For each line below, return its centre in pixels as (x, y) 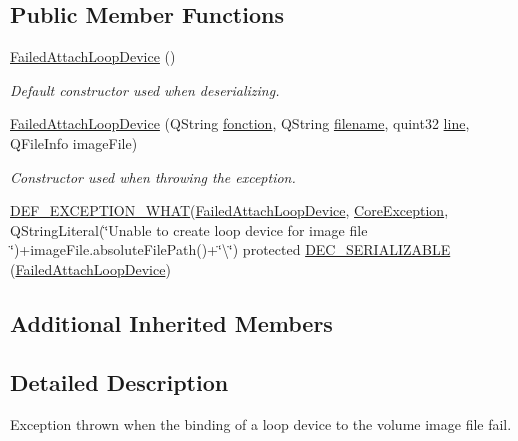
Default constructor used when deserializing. (145, 89)
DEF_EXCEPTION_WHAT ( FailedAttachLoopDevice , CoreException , (229, 210)
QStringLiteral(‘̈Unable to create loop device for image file (189, 229)
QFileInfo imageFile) (74, 142)
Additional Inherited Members (171, 322)
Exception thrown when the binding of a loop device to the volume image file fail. (261, 423)
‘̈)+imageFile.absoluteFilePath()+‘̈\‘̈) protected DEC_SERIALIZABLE (230, 249)
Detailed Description (119, 381)
